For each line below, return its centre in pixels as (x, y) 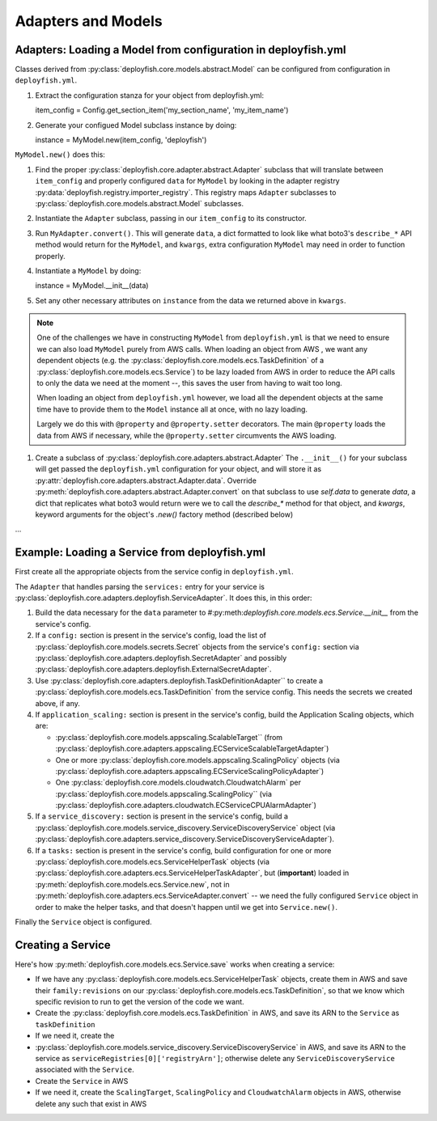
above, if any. (58, 703)
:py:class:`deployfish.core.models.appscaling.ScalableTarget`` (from (169, 737)
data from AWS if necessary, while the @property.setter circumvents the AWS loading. (187, 435)
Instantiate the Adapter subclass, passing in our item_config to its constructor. (171, 218)
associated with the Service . (85, 1070)
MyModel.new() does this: (60, 154)
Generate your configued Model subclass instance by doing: (136, 125)
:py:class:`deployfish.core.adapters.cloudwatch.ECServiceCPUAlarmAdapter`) (186, 806)
